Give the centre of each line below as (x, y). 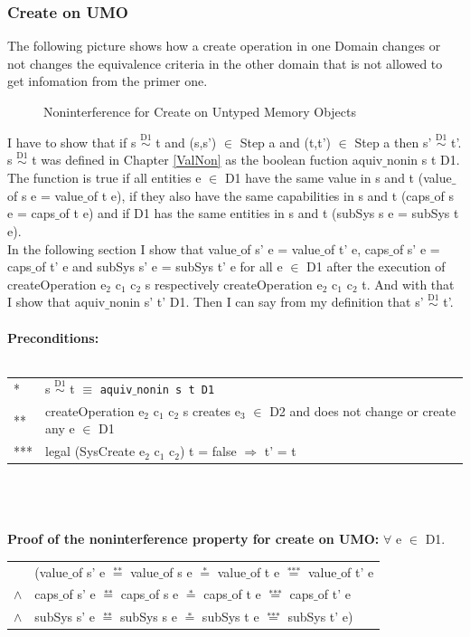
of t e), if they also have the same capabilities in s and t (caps (258, 195)
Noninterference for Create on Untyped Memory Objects (200, 111)
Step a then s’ (393, 142)
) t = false (208, 451)
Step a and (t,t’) (286, 142)
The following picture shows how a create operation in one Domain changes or (224, 46)
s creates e (212, 410)
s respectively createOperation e (234, 284)
